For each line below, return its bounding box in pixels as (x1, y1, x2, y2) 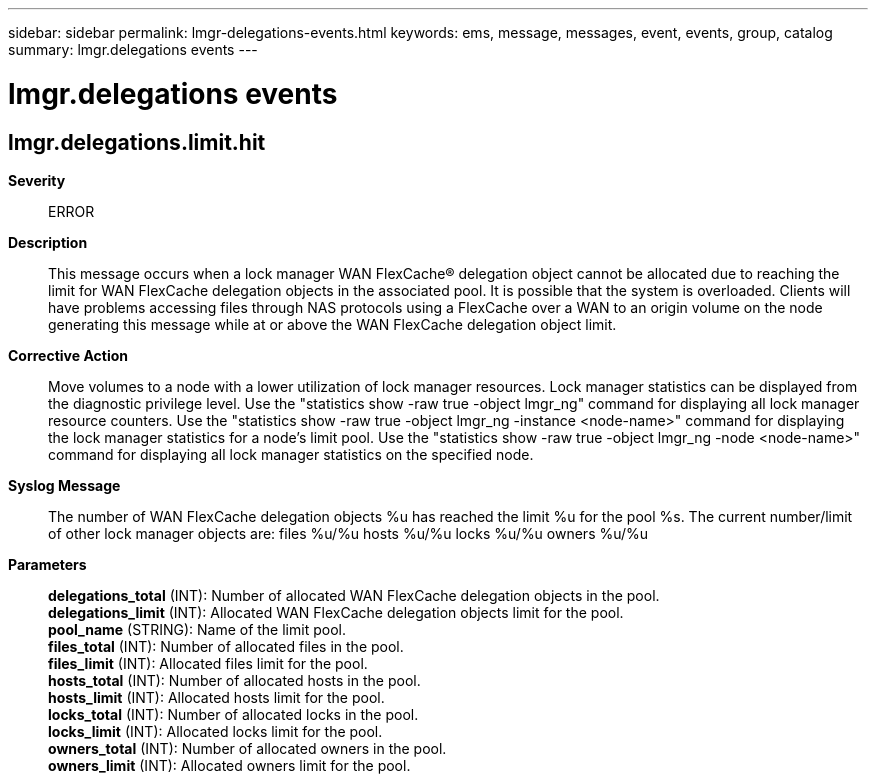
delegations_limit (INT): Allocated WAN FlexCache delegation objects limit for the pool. (48, 603, 624, 621)
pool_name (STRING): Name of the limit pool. (48, 620, 346, 638)
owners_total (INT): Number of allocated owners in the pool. (48, 739, 447, 757)
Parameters (8, 555, 87, 573)
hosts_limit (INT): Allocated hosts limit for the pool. (48, 688, 385, 706)
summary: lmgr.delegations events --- (8, 41, 258, 58)
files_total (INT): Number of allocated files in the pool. (48, 637, 404, 655)
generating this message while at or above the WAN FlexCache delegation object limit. (48, 315, 617, 333)
